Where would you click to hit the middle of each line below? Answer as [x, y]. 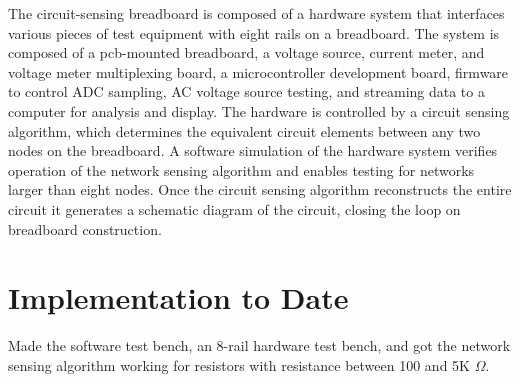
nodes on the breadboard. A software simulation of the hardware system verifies [253, 150]
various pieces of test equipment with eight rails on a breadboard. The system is [254, 32]
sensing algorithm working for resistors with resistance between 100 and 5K [239, 364]
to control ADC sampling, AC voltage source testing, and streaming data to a [246, 91]
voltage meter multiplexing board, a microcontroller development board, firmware [258, 71]
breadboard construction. [85, 228]
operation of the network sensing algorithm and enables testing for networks [241, 169]
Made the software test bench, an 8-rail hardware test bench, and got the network [259, 345]
